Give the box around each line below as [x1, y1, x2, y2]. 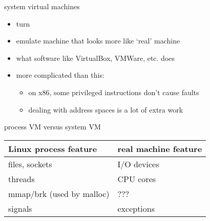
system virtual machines [4, 1, 80, 11]
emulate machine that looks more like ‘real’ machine [16, 35, 180, 46]
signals [8, 202, 32, 214]
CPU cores [117, 172, 156, 185]
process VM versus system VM [4, 121, 101, 132]
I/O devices [117, 158, 159, 170]
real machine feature [117, 142, 202, 154]
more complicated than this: [16, 70, 104, 80]
